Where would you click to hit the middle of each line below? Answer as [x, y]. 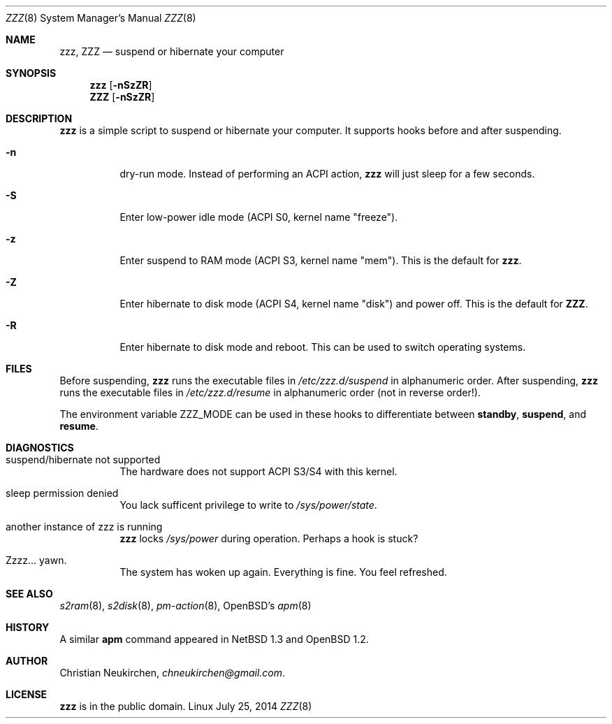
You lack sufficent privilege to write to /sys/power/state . [248, 505]
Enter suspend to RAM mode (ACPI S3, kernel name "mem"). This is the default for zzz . [321, 260]
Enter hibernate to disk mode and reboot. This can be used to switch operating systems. [323, 347]
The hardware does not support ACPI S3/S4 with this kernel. [258, 471]
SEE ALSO [29, 594]
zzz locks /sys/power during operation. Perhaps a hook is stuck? [269, 538]
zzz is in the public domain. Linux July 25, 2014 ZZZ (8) [186, 706]
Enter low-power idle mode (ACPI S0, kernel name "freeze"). [259, 217]
